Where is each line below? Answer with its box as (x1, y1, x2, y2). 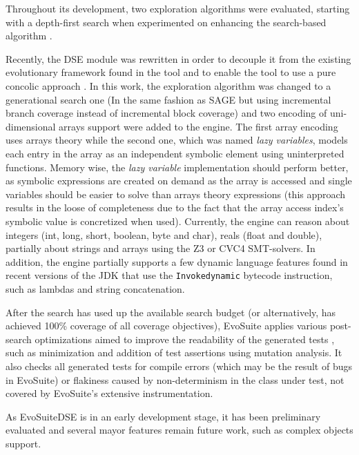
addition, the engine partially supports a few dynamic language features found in (6, 254, 348, 269)
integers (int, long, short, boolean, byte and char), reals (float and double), (6, 227, 322, 242)
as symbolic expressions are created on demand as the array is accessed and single (6, 173, 352, 188)
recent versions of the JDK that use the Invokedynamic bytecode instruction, (6, 268, 333, 282)
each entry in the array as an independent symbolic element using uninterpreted (6, 146, 345, 160)
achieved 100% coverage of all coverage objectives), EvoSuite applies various (6, 318, 327, 333)
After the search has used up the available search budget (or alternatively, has (6, 304, 336, 319)
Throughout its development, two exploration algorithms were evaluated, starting (6, 1, 350, 15)
